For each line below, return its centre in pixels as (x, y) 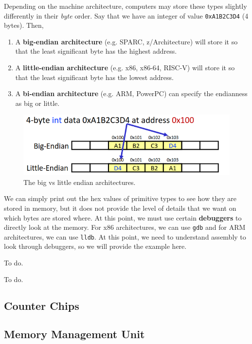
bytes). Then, (24, 25)
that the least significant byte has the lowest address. (94, 77)
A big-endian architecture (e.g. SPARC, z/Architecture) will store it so (126, 41)
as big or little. (37, 103)
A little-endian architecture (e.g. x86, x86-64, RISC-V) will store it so (125, 68)
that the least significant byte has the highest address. (96, 51)
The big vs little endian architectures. (80, 182)
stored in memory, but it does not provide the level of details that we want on (120, 208)
